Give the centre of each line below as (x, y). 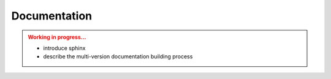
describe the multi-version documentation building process (118, 57)
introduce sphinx (64, 48)
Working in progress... (57, 37)
